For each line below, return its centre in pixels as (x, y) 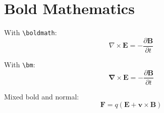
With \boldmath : (31, 32)
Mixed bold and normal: (42, 96)
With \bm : (20, 64)
